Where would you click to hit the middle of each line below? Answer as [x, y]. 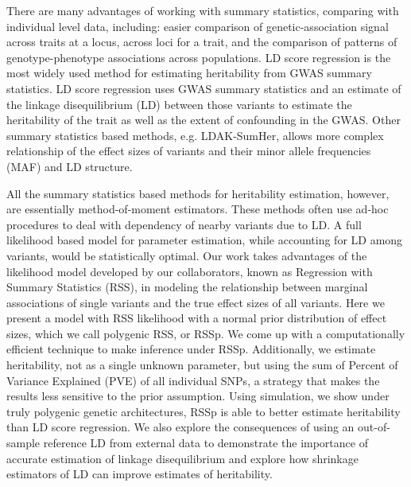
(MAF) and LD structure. [70, 166]
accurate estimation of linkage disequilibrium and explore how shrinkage [182, 458]
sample [23, 443]
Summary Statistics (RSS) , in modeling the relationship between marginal [187, 287]
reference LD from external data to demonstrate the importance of [205, 443]
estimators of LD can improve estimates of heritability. [140, 474]
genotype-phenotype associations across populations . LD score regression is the [199, 57]
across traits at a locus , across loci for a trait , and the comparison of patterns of [202, 42]
